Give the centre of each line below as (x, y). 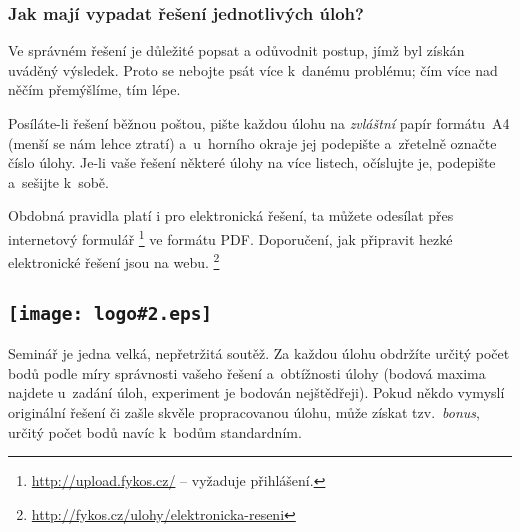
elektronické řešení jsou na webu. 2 (114, 260)
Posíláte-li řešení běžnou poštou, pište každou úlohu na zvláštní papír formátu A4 (259, 123)
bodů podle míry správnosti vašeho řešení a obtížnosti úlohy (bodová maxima (247, 372)
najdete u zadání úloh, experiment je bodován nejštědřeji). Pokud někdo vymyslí (256, 392)
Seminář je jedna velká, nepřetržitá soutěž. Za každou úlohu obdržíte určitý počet (259, 353)
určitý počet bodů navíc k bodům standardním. (155, 431)
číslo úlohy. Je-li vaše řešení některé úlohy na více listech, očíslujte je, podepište (252, 162)
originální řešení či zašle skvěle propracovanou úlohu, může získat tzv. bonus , (244, 412)
